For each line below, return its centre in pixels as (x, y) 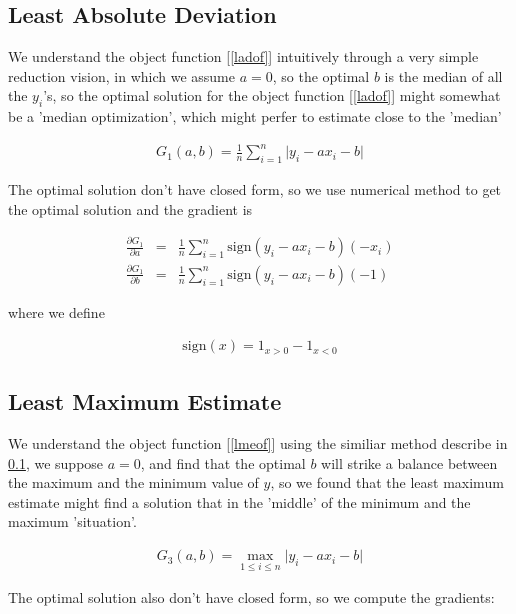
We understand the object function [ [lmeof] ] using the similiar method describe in (258, 443)
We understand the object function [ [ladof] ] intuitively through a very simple (243, 56)
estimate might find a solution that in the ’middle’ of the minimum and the (239, 501)
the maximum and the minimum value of (133, 482)
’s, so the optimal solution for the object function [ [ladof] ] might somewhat (272, 95)
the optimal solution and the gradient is (130, 208)
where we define (56, 311)
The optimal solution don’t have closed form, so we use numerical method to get (255, 189)
